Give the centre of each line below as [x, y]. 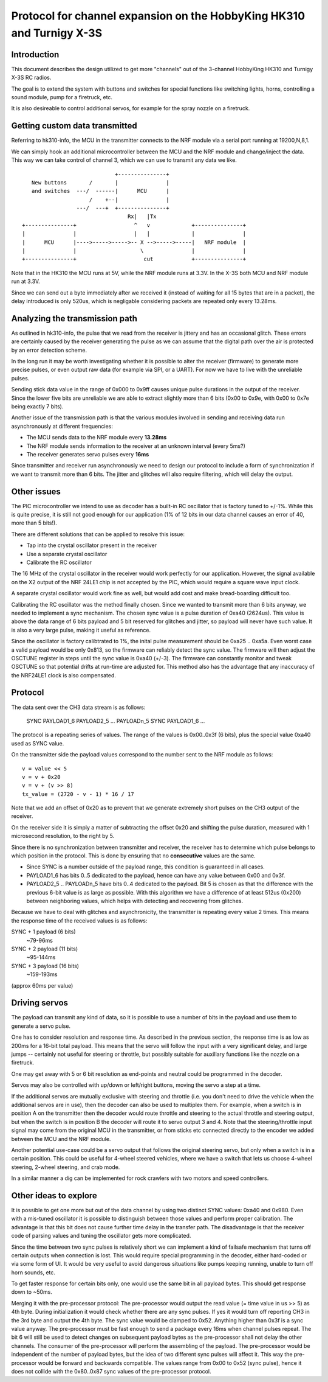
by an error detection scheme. [49, 350]
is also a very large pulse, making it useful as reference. [81, 630]
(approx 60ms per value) [42, 985]
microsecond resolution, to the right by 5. [63, 836]
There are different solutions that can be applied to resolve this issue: [98, 534]
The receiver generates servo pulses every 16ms [88, 454]
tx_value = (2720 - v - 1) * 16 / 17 [78, 794]
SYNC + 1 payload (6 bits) [43, 932]
